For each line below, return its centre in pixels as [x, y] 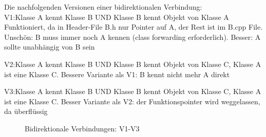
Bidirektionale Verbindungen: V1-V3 [82, 128]
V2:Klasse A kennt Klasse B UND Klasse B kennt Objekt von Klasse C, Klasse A [133, 64]
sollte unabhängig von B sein [50, 47]
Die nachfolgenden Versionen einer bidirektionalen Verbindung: [103, 7]
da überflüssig [26, 111]
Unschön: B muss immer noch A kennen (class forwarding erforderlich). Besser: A [132, 37]
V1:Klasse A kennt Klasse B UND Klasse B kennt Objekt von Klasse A [117, 17]
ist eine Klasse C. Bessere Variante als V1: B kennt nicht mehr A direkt [117, 74]
